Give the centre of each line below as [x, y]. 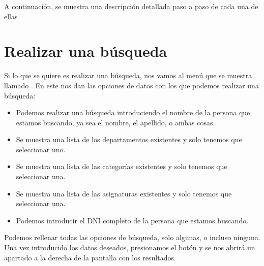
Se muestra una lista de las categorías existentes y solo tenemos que [122, 166]
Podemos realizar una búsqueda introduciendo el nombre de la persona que [133, 112]
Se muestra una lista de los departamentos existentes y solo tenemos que [129, 139]
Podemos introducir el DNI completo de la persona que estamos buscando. [132, 220]
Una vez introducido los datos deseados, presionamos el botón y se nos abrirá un [130, 247]
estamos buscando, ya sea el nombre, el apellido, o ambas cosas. [115, 122]
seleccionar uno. [41, 149]
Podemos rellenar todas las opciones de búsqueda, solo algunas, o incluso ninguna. [132, 237]
